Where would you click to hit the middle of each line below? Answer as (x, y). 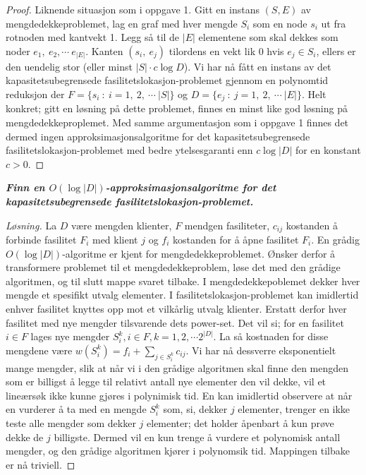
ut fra (334, 23)
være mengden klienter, (122, 225)
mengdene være (39, 350)
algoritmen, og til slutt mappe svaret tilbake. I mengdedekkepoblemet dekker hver (183, 281)
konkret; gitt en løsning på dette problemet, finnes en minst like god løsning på (177, 108)
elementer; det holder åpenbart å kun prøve (240, 422)
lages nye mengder (70, 336)
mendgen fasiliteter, (227, 225)
